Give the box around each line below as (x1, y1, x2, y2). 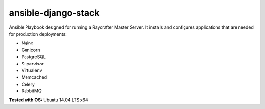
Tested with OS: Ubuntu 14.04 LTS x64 (9, 97, 88, 103)
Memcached (21, 74, 47, 80)
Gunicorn (21, 47, 40, 53)
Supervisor (21, 61, 44, 66)
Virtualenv (21, 67, 42, 73)
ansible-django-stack (9, 7, 100, 18)
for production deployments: (9, 31, 67, 37)
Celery (21, 81, 35, 87)
